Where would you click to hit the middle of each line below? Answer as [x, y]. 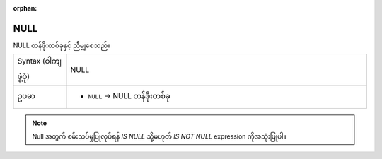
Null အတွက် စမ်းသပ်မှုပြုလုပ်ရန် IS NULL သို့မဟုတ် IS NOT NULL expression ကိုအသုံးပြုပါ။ [159, 136]
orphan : [25, 8]
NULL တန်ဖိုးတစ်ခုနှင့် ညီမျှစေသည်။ [62, 45]
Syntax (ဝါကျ [39, 61]
